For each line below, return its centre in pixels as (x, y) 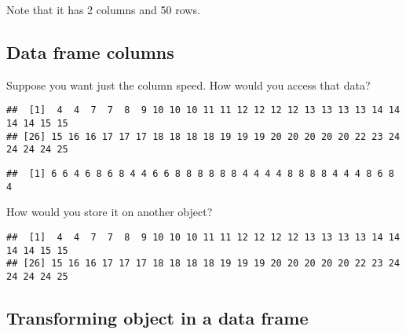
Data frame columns (90, 51)
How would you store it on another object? (110, 212)
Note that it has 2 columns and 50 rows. (103, 9)
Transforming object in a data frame (157, 317)
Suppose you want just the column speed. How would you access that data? (188, 84)
